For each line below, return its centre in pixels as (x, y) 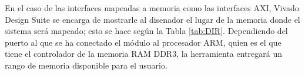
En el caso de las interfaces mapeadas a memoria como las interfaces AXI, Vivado (152, 8)
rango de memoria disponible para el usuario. (86, 65)
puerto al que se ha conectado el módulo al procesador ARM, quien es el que (143, 42)
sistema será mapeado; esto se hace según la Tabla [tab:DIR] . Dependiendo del (146, 31)
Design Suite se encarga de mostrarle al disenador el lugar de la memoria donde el (152, 19)
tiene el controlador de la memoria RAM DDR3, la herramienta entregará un (143, 54)
